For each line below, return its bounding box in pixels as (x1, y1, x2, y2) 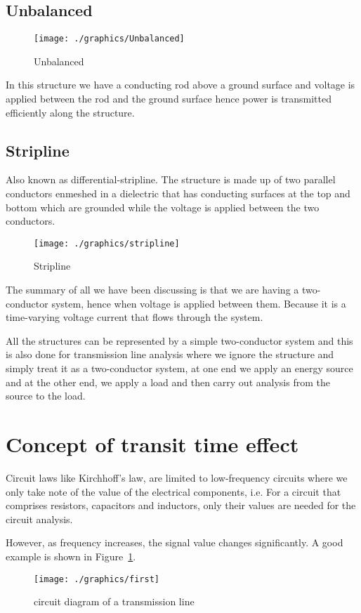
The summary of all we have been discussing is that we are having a (6, 282, 299, 297)
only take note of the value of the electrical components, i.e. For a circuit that (6, 484, 341, 499)
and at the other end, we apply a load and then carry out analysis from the (6, 374, 330, 389)
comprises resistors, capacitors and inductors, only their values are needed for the (6, 498, 356, 513)
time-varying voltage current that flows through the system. (6, 310, 263, 324)
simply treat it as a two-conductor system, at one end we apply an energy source (6, 361, 353, 376)
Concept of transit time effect (6, 430, 299, 458)
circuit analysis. (6, 511, 73, 526)
